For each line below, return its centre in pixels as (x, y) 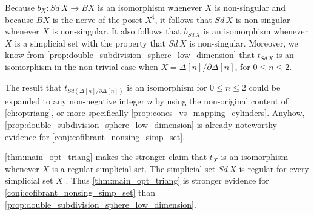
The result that (33, 87)
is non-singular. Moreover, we (244, 43)
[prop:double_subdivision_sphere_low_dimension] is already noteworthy (141, 124)
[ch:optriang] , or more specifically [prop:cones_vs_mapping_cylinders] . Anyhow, (155, 113)
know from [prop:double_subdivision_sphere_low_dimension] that (130, 55)
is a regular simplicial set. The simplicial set (134, 168)
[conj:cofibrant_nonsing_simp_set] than (80, 192)
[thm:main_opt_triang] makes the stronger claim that (106, 157)
